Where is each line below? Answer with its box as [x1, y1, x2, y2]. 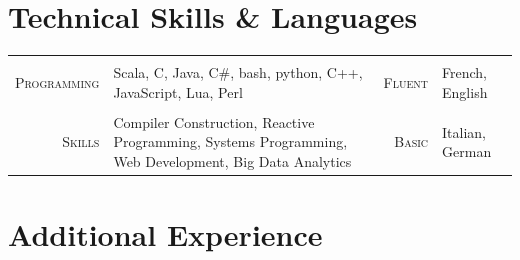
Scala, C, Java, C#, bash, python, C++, [113, 62, 363, 83]
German [442, 141, 492, 162]
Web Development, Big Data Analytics [113, 151, 352, 171]
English [442, 81, 488, 102]
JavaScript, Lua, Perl [113, 81, 243, 102]
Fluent [383, 71, 429, 92]
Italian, [442, 121, 487, 142]
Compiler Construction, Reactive [113, 111, 315, 132]
